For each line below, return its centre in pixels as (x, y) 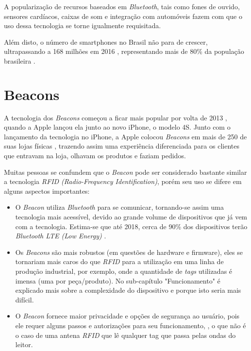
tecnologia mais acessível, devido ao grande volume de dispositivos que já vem (131, 217)
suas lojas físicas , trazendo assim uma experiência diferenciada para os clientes (122, 146)
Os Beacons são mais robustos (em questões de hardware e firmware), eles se (129, 252)
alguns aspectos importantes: (47, 191)
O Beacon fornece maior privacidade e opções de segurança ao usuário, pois (127, 316)
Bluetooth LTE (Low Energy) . (61, 236)
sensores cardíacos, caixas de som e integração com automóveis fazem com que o (123, 16)
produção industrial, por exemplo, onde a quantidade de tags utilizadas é (124, 271)
